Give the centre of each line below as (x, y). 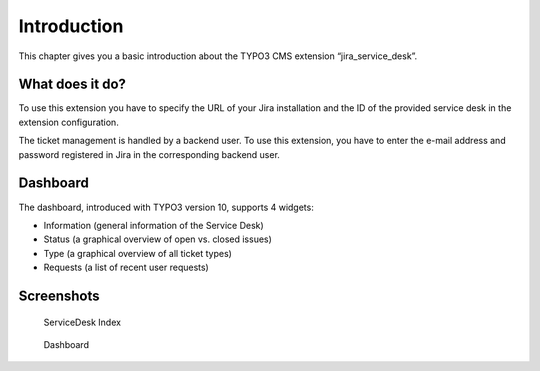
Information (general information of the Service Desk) (153, 225)
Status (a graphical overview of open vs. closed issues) (157, 239)
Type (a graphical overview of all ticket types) (137, 253)
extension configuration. (68, 122)
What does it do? (72, 84)
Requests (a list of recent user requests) (126, 267)
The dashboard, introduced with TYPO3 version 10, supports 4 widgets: (166, 207)
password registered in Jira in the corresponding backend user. (149, 154)
